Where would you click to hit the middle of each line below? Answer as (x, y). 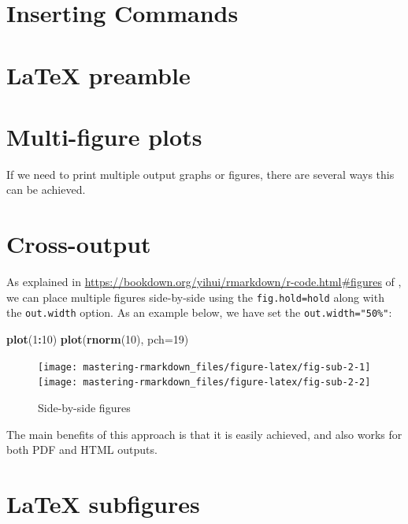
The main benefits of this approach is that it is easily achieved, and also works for (204, 434)
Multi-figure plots (104, 136)
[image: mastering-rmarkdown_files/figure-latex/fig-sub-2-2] (204, 383)
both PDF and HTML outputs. (82, 450)
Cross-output (79, 244)
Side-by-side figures (84, 407)
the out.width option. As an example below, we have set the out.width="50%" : (199, 312)
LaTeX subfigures (103, 503)
